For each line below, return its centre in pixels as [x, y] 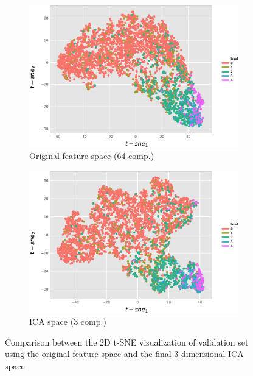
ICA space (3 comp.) [68, 321]
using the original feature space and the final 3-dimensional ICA [124, 354]
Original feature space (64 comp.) [92, 156]
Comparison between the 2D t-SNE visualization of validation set [127, 342]
